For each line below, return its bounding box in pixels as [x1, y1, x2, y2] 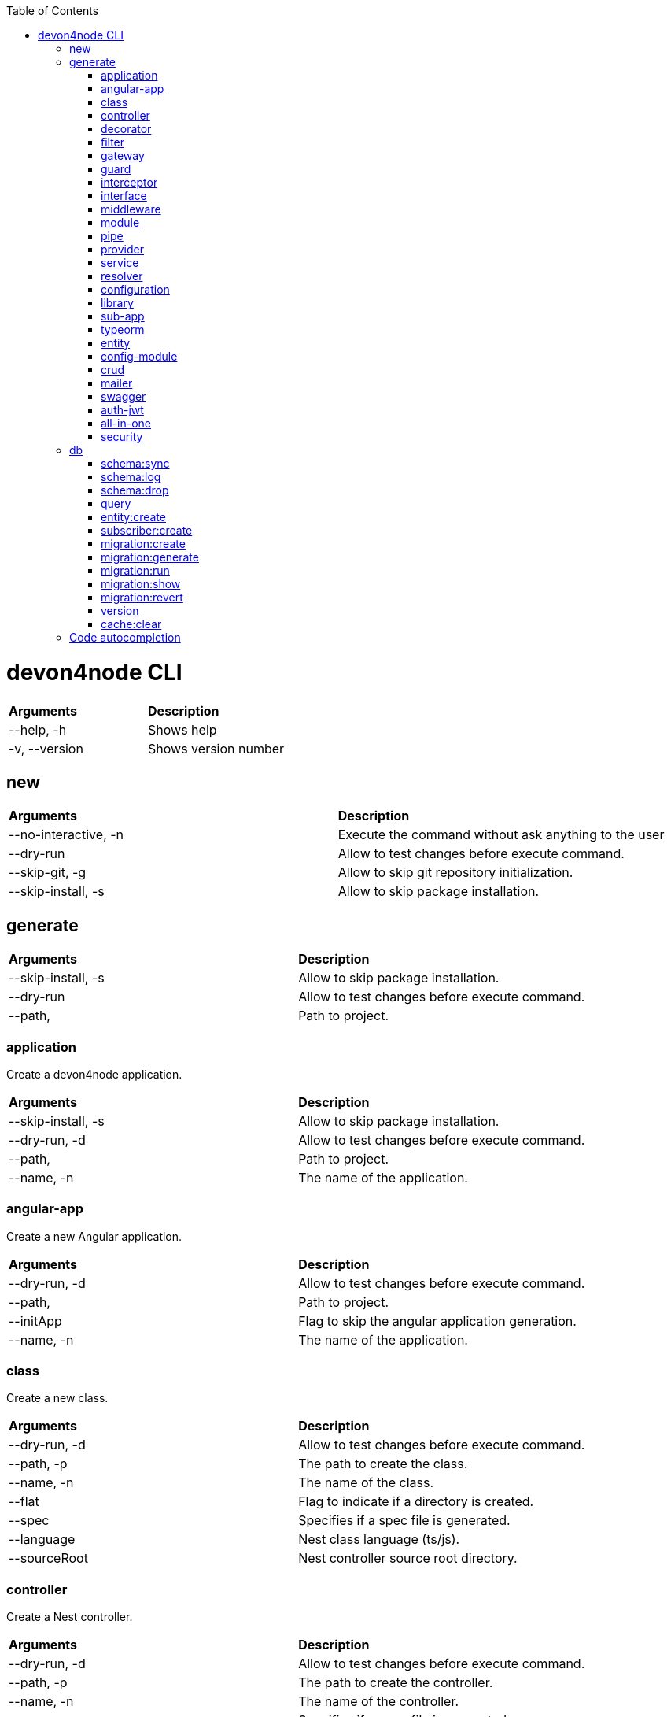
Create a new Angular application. [6, 1229, 182, 1243]
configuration [101, 283, 170, 296]
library [101, 296, 134, 309]
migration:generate [101, 550, 199, 564]
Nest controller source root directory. [298, 1550, 518, 1567]
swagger [101, 390, 146, 403]
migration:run [101, 564, 170, 577]
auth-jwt [101, 403, 144, 416]
